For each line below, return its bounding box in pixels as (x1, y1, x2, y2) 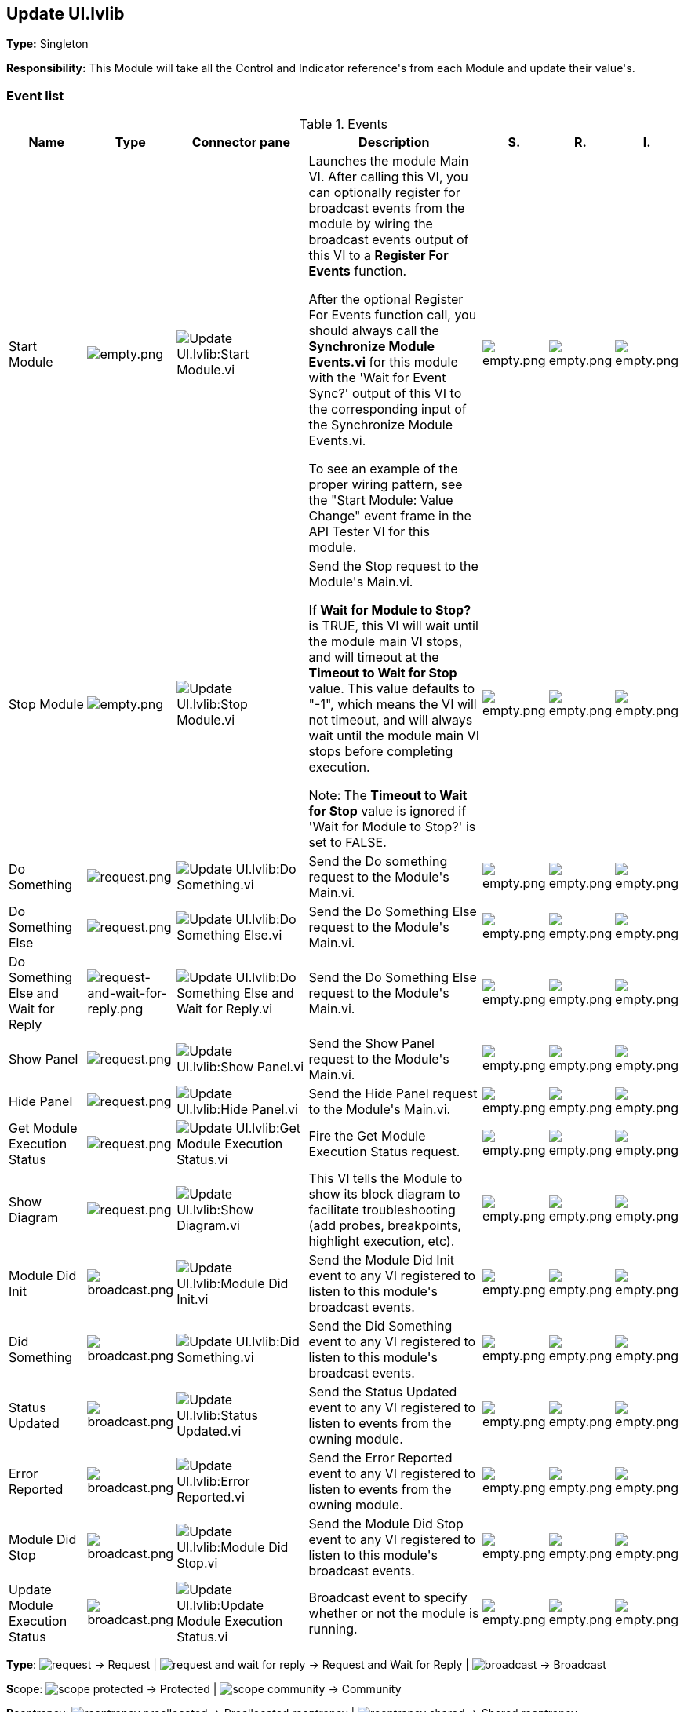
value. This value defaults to (308, 681, 475, 697)
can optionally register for (308, 184, 460, 201)
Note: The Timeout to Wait (308, 787, 468, 804)
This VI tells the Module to (308, 1170, 463, 1187)
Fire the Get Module (308, 1128, 426, 1144)
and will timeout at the (308, 649, 439, 666)
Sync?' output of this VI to (308, 385, 462, 402)
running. (308, 1621, 358, 1637)
